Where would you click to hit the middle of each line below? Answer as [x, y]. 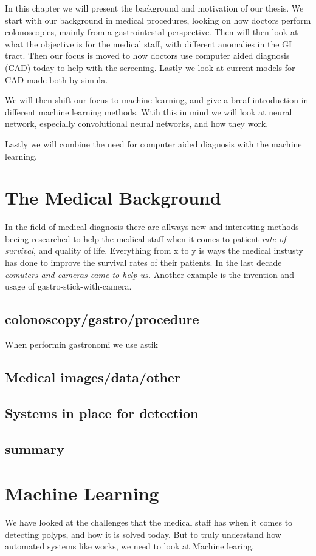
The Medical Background [113, 198]
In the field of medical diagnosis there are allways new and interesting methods [152, 227]
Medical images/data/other [93, 377]
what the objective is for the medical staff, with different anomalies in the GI [149, 43]
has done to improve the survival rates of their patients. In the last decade [143, 263]
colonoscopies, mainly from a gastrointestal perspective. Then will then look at [152, 32]
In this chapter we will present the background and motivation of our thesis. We [154, 8]
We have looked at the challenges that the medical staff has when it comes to [149, 522]
